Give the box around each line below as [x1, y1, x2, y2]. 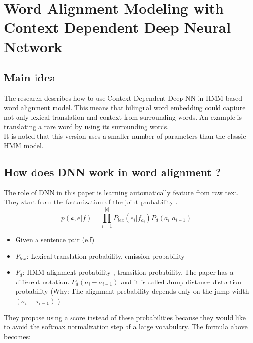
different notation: [15, 276, 70, 286]
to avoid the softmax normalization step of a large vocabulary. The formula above [4, 322, 248, 332]
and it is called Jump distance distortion [121, 276, 242, 286]
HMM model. [4, 140, 44, 150]
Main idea [4, 70, 55, 85]
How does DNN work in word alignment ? [4, 164, 221, 179]
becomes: [4, 331, 31, 341]
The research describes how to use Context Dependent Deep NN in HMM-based [4, 92, 243, 102]
